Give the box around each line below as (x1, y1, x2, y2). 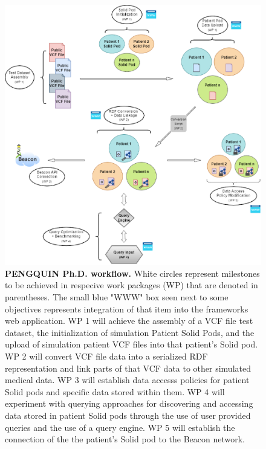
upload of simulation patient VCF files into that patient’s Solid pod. (5, 338, 258, 350)
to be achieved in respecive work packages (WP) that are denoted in (5, 279, 258, 291)
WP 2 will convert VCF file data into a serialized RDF (5, 350, 208, 363)
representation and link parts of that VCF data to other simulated (5, 361, 251, 374)
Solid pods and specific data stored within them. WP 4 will (5, 385, 225, 398)
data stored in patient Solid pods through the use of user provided (5, 409, 251, 422)
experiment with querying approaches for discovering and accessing (5, 397, 253, 410)
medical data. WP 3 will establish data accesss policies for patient (5, 373, 250, 386)
